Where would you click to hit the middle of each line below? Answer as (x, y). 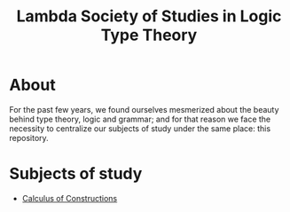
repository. (29, 137)
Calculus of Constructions (70, 198)
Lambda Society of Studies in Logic (149, 16)
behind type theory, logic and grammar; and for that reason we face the (140, 119)
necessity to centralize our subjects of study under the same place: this (140, 128)
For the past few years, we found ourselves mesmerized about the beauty (144, 109)
